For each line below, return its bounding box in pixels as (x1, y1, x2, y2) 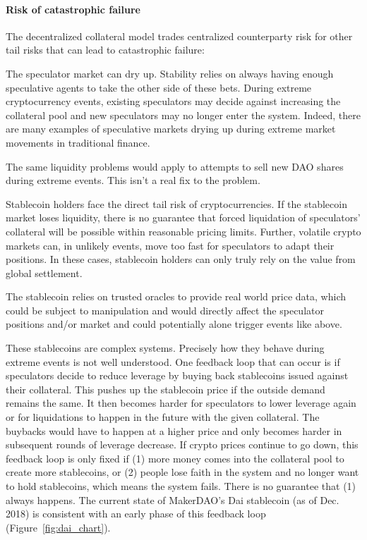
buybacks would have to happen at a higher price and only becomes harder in (6, 423, 342, 438)
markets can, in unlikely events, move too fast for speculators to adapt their (6, 238, 335, 252)
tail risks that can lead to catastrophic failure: (6, 42, 205, 57)
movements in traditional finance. (6, 135, 150, 149)
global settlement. (6, 265, 83, 280)
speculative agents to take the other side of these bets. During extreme (6, 80, 312, 94)
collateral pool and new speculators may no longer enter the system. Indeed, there (6, 107, 361, 122)
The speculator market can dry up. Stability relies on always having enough (6, 66, 334, 80)
